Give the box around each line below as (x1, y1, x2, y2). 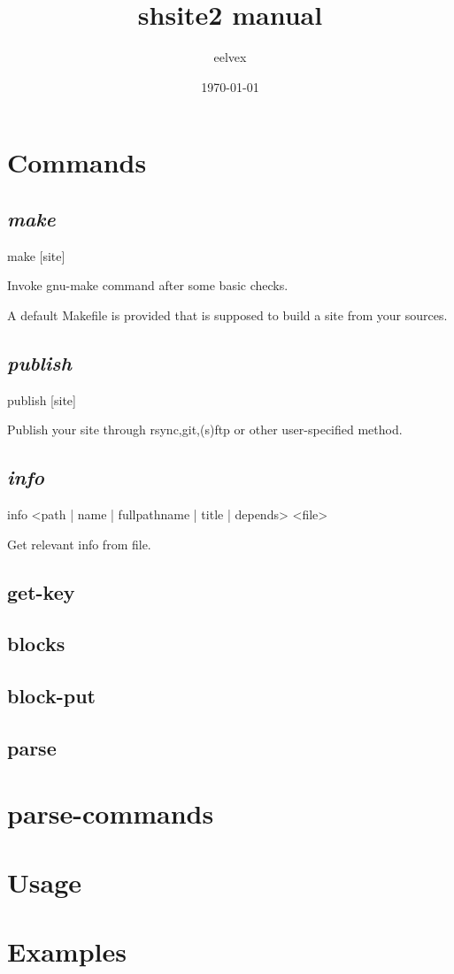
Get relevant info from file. (7, 534, 151, 553)
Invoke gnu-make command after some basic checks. (7, 276, 289, 295)
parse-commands (7, 794, 214, 831)
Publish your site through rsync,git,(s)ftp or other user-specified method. (7, 420, 403, 439)
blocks (7, 630, 65, 657)
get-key (7, 578, 75, 605)
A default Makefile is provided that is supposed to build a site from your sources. (7, 305, 448, 324)
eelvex (213, 48, 247, 66)
